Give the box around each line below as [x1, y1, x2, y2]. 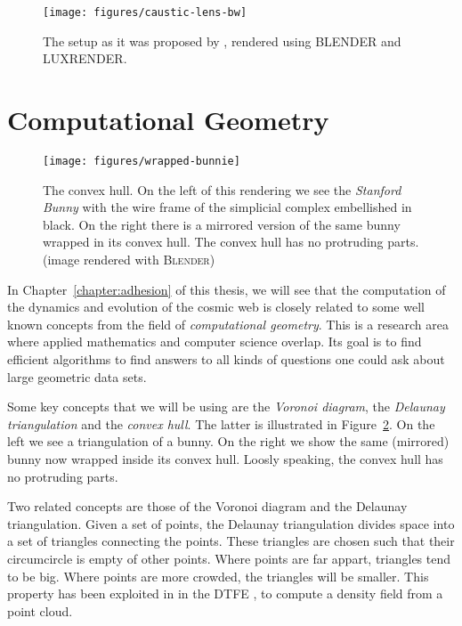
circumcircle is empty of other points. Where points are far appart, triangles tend [7, 549, 451, 567]
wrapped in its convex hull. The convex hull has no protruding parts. [43, 232, 419, 251]
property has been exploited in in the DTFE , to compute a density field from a [7, 584, 443, 603]
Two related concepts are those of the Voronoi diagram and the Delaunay [7, 497, 408, 516]
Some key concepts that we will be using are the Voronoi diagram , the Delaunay [7, 397, 445, 416]
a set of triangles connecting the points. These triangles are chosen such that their [7, 532, 455, 550]
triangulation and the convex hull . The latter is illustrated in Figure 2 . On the [7, 414, 435, 433]
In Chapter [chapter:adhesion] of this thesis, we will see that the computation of [7, 280, 446, 298]
